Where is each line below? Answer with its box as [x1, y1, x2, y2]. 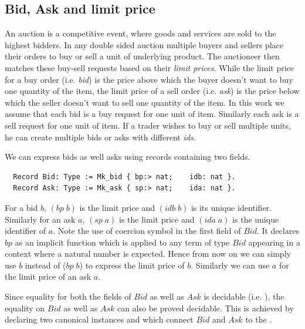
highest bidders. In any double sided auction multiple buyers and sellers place [5, 38, 284, 51]
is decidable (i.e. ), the [204, 290, 284, 303]
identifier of [5, 224, 46, 237]
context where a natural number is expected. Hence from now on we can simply [5, 247, 291, 260]
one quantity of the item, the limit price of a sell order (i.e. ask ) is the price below [5, 85, 300, 97]
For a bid [5, 201, 38, 213]
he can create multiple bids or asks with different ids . [5, 130, 196, 143]
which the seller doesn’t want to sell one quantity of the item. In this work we [5, 96, 284, 108]
